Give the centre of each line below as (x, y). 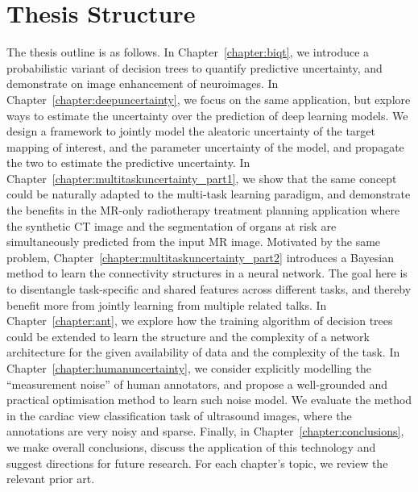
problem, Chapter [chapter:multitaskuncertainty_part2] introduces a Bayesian (201, 257)
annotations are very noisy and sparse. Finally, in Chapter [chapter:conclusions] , (205, 431)
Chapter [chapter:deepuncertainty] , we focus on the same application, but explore (209, 99)
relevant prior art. (51, 479)
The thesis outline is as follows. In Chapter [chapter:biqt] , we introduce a (188, 52)
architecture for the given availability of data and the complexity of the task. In (203, 352)
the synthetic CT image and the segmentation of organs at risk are (172, 225)
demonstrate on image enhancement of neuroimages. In (143, 83)
